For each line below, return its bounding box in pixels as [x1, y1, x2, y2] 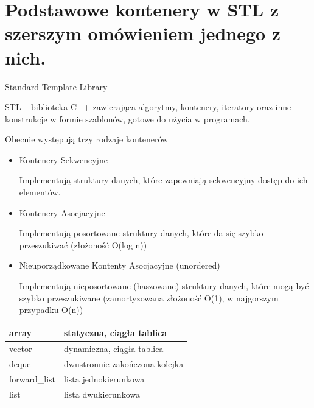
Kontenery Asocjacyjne [19, 206, 105, 219]
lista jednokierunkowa [64, 372, 145, 385]
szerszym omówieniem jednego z [5, 21, 281, 46]
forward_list [9, 372, 56, 385]
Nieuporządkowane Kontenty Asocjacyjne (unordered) [19, 259, 220, 272]
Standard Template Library [5, 80, 108, 93]
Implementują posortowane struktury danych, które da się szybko [19, 227, 263, 239]
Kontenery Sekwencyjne [19, 153, 108, 166]
